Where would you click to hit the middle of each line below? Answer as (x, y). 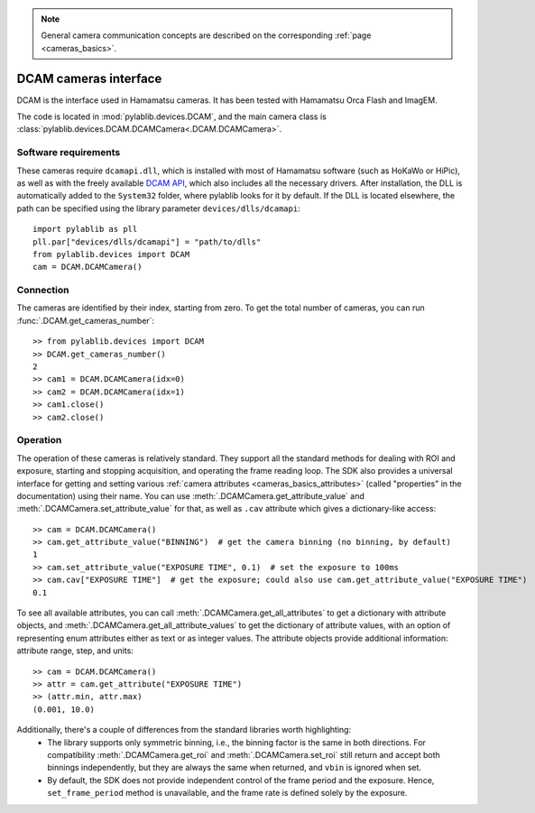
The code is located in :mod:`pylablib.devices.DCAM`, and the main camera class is (171, 116)
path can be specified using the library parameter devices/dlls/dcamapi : (159, 208)
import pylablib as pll (85, 229)
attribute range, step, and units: (75, 651)
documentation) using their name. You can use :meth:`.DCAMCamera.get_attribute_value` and (191, 495)
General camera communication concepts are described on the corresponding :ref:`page (206, 35)
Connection (43, 291)
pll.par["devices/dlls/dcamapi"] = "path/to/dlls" (147, 242)
